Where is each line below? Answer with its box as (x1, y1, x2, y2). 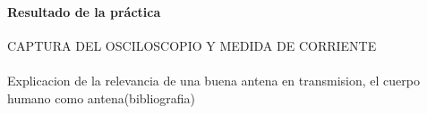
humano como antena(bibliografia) (7, 88, 196, 107)
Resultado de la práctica (7, 2, 161, 20)
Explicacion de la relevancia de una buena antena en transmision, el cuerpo (7, 70, 420, 89)
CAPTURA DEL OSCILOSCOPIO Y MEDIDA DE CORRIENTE (7, 36, 377, 54)
